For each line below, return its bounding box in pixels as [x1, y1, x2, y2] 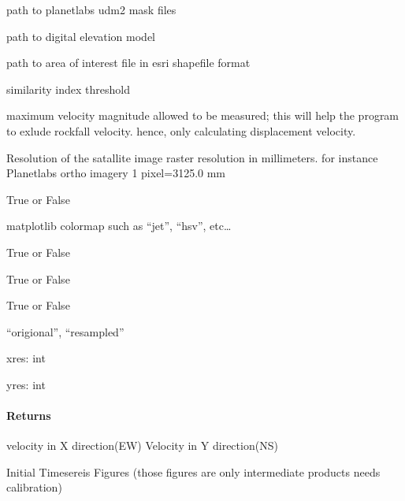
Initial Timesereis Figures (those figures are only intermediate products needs [6, 463, 381, 480]
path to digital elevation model [6, 28, 156, 44]
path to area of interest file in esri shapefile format [6, 54, 251, 71]
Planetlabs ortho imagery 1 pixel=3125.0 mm [6, 165, 226, 181]
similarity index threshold [6, 80, 130, 97]
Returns [6, 407, 51, 424]
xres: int [6, 350, 46, 366]
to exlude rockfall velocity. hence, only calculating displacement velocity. [6, 122, 356, 139]
